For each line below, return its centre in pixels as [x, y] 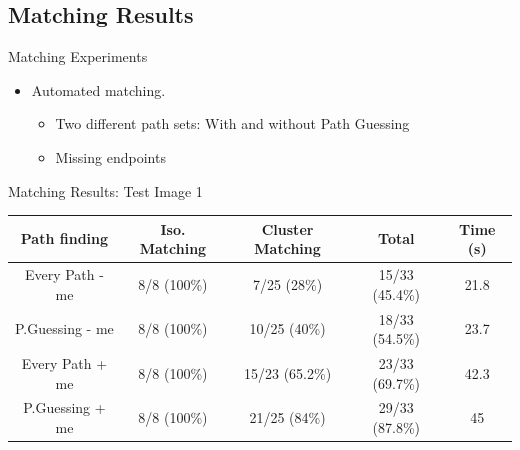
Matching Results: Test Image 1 [105, 190]
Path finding [64, 238]
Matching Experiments [78, 56]
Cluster [287, 228]
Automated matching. [98, 89]
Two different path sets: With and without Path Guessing [232, 123]
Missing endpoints [110, 156]
